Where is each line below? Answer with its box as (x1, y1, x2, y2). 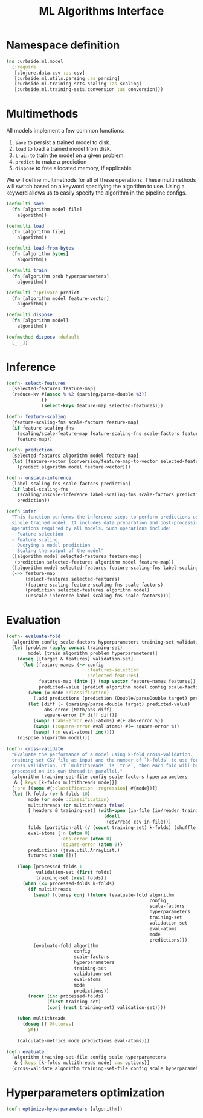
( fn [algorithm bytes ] (11, 251, 69, 257)
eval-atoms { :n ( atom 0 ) (28, 830, 91, 836)
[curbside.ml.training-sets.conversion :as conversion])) (14, 87, 164, 93)
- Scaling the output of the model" (11, 548, 104, 554)
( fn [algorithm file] (11, 228, 66, 235)
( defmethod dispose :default (6, 334, 80, 340)
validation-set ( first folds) (36, 870, 112, 876)
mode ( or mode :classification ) (28, 796, 110, 802)
